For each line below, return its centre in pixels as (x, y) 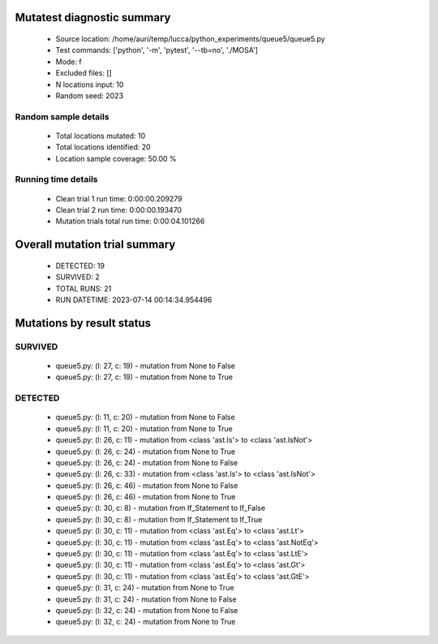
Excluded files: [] (84, 73)
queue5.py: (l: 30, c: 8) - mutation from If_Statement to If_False (161, 508)
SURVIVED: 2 (78, 277)
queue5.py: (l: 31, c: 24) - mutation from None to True (145, 588)
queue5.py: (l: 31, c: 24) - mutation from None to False (146, 599)
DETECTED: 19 (80, 266)
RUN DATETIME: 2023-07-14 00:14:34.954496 (134, 300)
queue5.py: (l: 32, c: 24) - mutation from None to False (147, 610)
